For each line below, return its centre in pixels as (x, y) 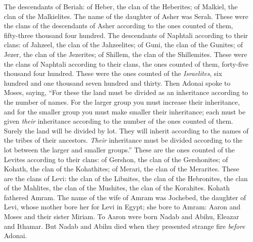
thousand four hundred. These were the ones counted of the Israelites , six (113, 73)
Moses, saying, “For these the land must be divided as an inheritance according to (126, 92)
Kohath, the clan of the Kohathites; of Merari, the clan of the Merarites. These (122, 169)
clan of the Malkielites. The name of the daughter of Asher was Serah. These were (126, 16)
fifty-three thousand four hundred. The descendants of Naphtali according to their (126, 35)
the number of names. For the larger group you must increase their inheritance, (122, 102)
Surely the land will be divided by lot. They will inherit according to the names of (126, 130)
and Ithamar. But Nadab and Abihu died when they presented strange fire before (125, 226)
